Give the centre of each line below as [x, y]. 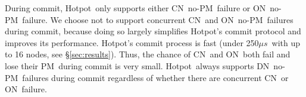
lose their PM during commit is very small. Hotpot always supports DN [137, 65]
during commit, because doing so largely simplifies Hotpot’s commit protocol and [153, 31]
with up [286, 42]
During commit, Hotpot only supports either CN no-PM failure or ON [135, 8]
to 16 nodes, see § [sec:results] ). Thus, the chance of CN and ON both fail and [148, 54]
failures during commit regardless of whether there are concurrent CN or [155, 77]
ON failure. [26, 89]
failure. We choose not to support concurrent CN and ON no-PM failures [158, 19]
